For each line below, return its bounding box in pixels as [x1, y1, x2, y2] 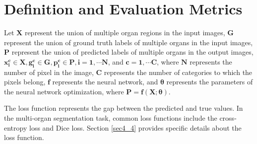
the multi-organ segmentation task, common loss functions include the [4, 113, 217, 123]
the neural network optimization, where [4, 86, 124, 96]
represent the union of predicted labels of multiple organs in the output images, [11, 47, 254, 57]
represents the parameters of [166, 76, 253, 87]
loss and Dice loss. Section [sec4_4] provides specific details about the [29, 122, 242, 133]
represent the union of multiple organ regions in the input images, [24, 27, 225, 38]
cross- [219, 113, 237, 123]
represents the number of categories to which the [104, 67, 253, 77]
